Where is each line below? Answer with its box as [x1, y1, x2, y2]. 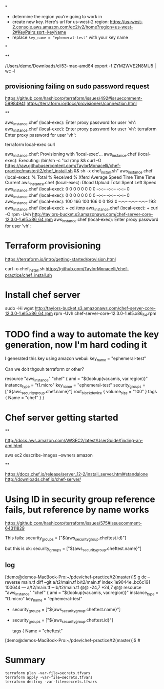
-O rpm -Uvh [5, 211, 31, 217]
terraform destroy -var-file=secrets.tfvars [5, 679, 97, 684]
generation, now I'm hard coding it [5, 339, 147, 351]
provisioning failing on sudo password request [5, 82, 150, 91]
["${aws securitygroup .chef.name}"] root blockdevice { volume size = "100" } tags [5, 388, 157, 396]
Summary [5, 655, 45, 665]
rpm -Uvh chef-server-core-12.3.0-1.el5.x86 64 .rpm [54, 310, 157, 318]
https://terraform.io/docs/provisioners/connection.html [26, 100, 137, 106]
